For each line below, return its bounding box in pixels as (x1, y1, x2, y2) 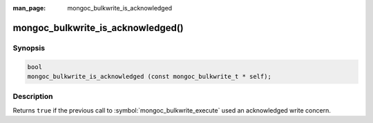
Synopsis (12, 43, 45, 53)
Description (12, 92, 53, 102)
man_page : (12, 4, 46, 12)
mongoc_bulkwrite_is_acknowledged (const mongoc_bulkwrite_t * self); (27, 73, 272, 80)
